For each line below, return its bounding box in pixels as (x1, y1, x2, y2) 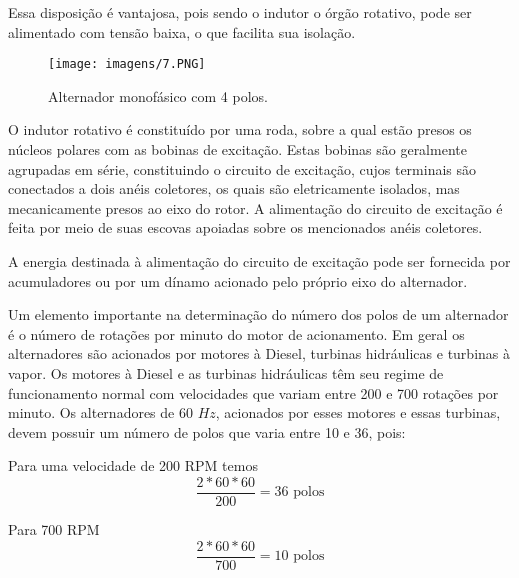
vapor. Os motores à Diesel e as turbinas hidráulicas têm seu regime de (8, 362, 444, 383)
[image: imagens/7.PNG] (48, 57, 206, 72)
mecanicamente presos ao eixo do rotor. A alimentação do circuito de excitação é (8, 197, 503, 218)
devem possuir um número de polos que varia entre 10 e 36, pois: (8, 421, 406, 442)
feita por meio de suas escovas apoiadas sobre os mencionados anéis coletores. (8, 217, 483, 238)
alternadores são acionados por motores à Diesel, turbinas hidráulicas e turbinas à (8, 343, 510, 364)
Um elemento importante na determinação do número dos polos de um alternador (8, 304, 509, 325)
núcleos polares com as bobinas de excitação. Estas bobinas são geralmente (8, 139, 467, 160)
